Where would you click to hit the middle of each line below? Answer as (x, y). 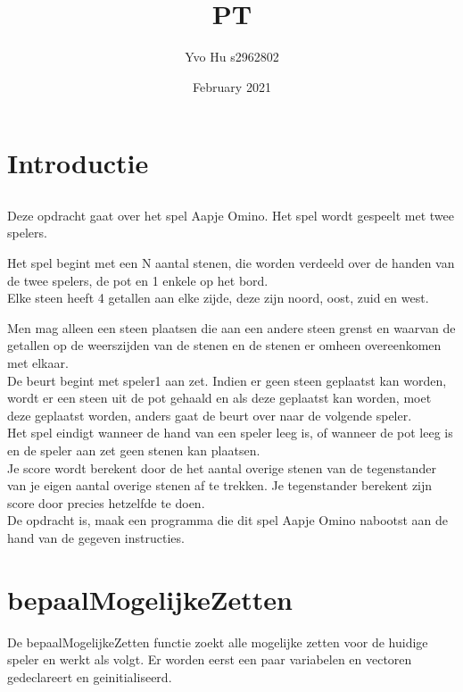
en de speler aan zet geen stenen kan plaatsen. (134, 450)
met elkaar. (38, 363)
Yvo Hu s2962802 (232, 57)
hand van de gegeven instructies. (96, 537)
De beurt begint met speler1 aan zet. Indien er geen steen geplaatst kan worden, (227, 380)
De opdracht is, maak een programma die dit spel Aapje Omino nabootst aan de (228, 520)
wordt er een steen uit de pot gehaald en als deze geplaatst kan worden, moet (219, 398)
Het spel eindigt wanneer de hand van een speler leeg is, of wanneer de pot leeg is (230, 433)
